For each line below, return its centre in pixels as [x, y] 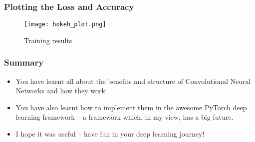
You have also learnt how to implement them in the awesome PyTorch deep [131, 107]
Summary [24, 62]
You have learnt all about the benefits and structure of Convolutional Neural [133, 81]
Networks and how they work [60, 91]
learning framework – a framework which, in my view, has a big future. [125, 117]
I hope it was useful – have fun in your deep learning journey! [110, 134]
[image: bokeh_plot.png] [65, 25]
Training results [48, 40]
